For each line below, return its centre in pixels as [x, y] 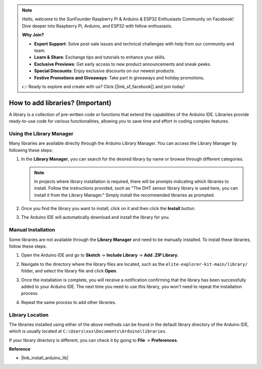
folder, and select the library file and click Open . [69, 271]
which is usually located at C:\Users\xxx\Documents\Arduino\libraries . [88, 331]
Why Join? [33, 35]
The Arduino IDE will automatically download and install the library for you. [95, 217]
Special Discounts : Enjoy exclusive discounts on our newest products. [105, 71]
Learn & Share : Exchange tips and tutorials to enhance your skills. [100, 57]
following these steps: [31, 150]
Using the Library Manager [41, 133]
